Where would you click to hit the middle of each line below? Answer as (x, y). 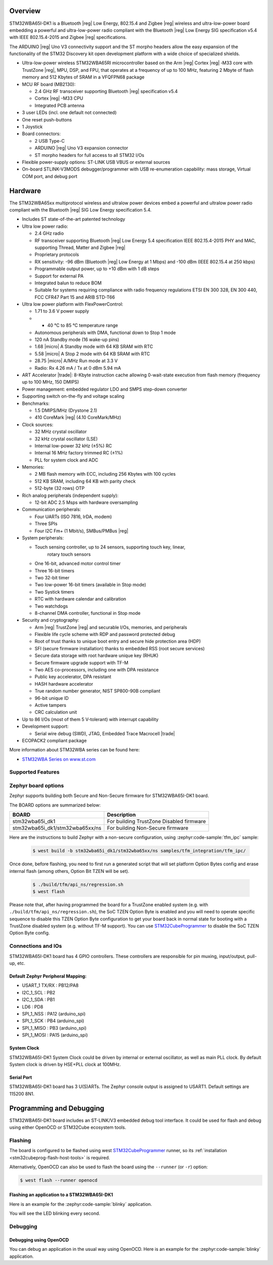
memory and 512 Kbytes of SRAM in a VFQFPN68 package (83, 77)
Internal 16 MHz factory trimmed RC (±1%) (79, 453)
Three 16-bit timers (54, 571)
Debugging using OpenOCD (39, 1240)
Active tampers (51, 705)
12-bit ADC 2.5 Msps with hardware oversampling (86, 502)
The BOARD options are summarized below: (55, 805)
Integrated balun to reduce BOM (68, 283)
